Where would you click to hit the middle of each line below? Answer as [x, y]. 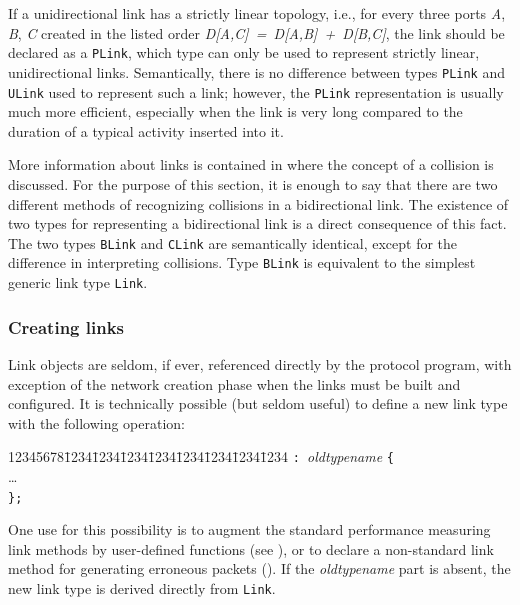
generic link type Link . [78, 282]
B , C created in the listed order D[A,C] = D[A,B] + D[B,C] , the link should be [256, 32]
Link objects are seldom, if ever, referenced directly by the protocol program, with [260, 363]
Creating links [66, 326]
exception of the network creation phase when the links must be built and [234, 383]
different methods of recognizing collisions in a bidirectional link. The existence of [258, 203]
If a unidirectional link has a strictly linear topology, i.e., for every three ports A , [257, 13]
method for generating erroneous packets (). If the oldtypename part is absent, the [259, 568]
